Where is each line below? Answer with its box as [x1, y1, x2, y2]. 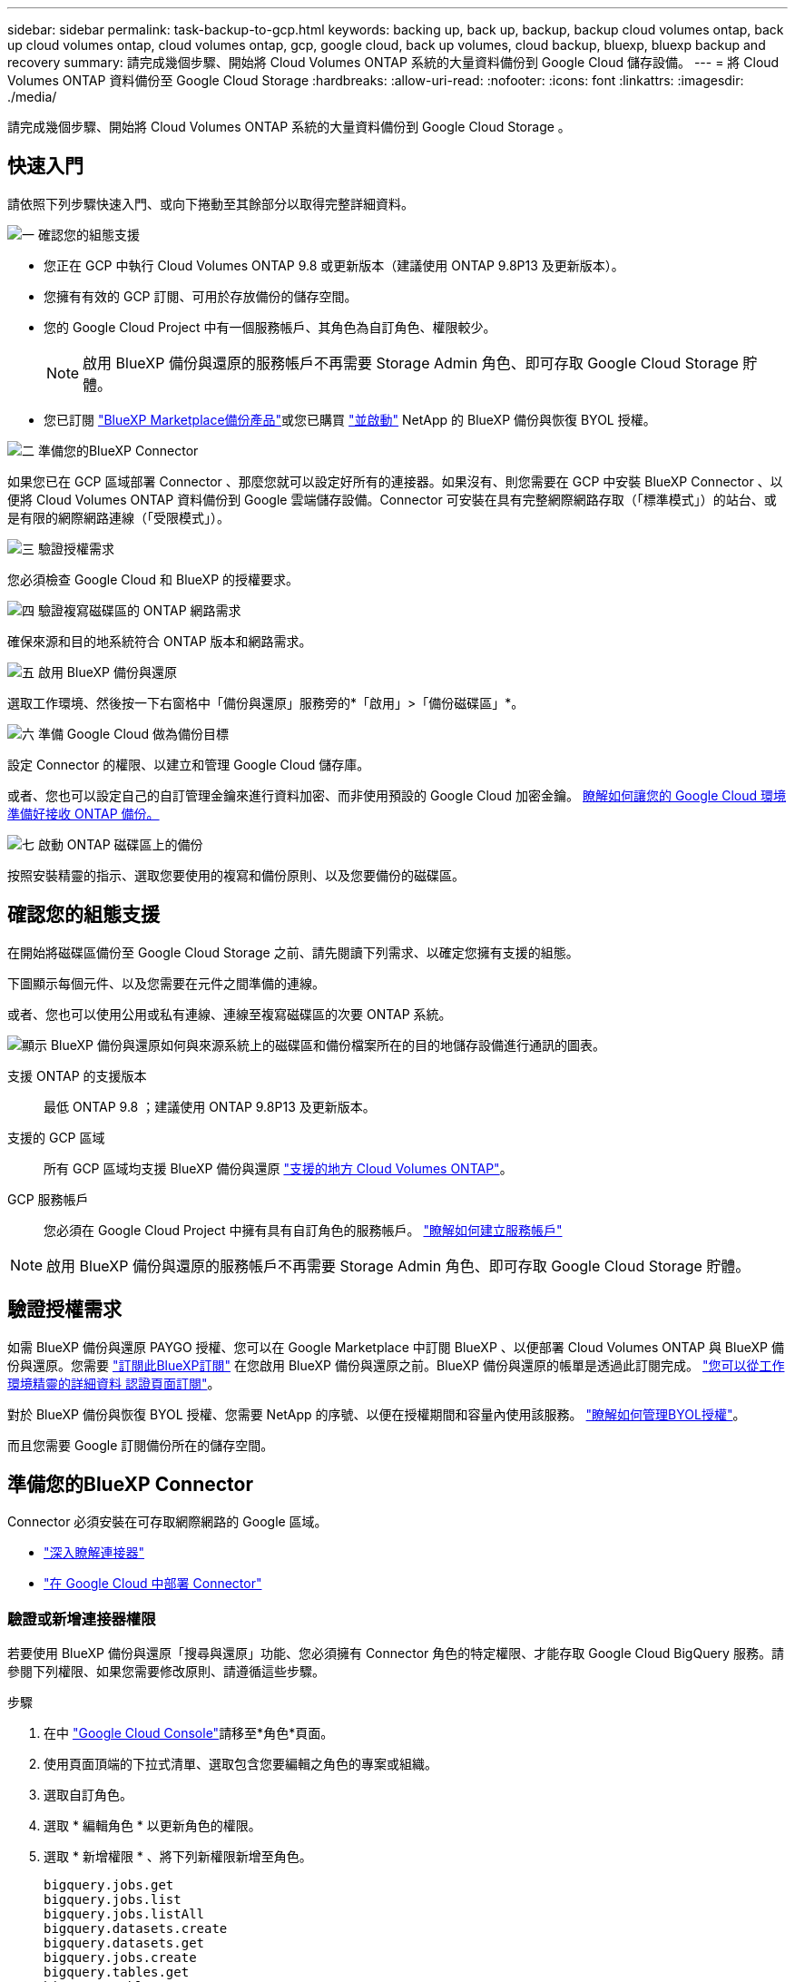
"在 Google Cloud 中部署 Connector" [44, 1575, 262, 1592]
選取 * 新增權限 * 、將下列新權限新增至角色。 [44, 1849, 312, 1865]
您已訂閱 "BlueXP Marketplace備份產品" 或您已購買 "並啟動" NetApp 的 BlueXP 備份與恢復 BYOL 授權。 [44, 411, 656, 427]
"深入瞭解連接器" [44, 1545, 145, 1561]
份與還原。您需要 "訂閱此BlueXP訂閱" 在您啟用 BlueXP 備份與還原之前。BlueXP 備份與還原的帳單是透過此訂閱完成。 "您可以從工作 [7, 1357, 785, 1373]
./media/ [7, 89, 57, 104]
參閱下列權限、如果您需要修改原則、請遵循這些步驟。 [7, 1663, 325, 1680]
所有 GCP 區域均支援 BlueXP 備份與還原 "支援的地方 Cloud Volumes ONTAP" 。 [44, 1160, 513, 1176]
